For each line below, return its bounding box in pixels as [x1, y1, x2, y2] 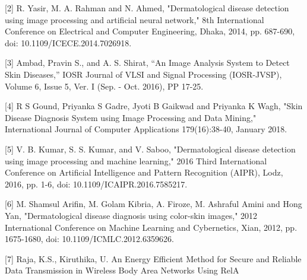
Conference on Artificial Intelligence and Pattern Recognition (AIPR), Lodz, [5, 166, 283, 179]
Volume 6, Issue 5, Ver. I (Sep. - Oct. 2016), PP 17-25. [5, 79, 204, 92]
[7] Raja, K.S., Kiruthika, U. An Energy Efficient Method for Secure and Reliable [5, 252, 302, 265]
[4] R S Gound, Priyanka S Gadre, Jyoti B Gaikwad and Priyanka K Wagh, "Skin [5, 100, 303, 112]
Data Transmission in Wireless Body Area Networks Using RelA [5, 264, 239, 276]
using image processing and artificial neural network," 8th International [5, 13, 264, 26]
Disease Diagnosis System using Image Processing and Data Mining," [5, 111, 257, 123]
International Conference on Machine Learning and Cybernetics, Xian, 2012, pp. [5, 221, 297, 233]
